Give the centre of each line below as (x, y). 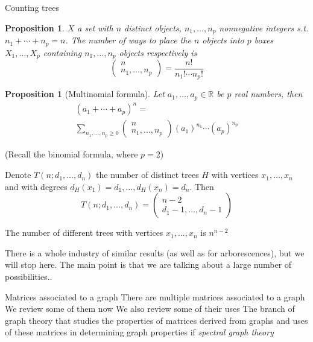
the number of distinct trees (147, 175)
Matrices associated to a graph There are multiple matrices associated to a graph (155, 296)
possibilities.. (29, 277)
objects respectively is (158, 52)
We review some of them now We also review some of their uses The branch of (150, 309)
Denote (18, 175)
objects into (223, 40)
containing (62, 52)
